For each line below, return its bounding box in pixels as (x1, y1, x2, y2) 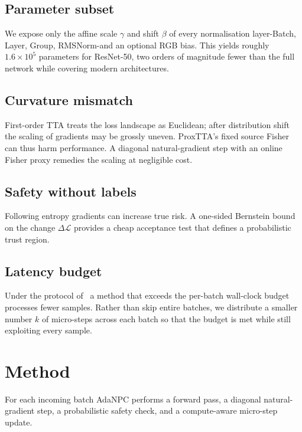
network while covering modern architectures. (5, 61, 169, 74)
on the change (5, 221, 56, 233)
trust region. (5, 233, 50, 245)
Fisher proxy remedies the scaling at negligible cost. (5, 153, 193, 165)
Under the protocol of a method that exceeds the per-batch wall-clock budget (5, 289, 290, 302)
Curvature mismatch (5, 90, 133, 109)
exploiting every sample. (5, 324, 92, 336)
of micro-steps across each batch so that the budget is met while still (41, 312, 291, 325)
